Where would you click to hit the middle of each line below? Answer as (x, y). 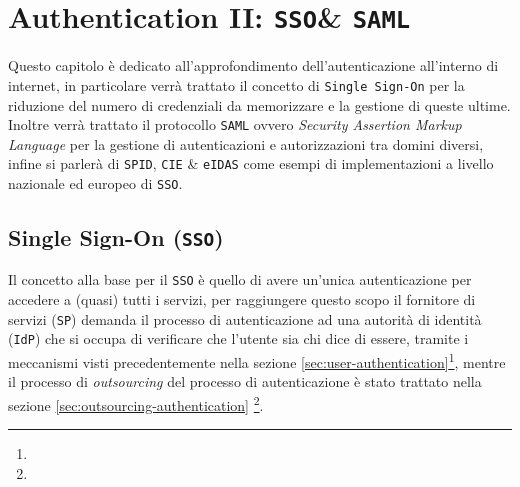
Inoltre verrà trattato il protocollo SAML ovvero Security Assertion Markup (235, 124)
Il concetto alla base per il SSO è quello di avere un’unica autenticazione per (240, 279)
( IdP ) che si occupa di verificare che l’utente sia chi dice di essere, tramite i (238, 338)
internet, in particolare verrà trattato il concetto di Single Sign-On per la (236, 84)
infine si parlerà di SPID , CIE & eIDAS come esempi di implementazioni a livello (251, 163)
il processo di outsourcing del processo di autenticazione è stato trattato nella (245, 381)
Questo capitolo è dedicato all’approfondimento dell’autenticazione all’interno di (253, 65)
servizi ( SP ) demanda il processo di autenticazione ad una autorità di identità (245, 318)
